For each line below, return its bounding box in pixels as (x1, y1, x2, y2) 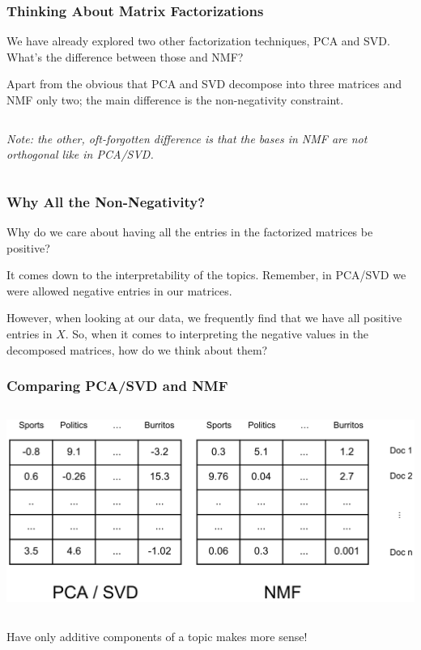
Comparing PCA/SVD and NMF (6, 376, 228, 396)
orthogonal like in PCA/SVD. (6, 146, 154, 163)
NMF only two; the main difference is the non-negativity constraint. (6, 91, 344, 108)
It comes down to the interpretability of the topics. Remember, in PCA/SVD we (6, 266, 406, 283)
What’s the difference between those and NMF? (6, 48, 244, 65)
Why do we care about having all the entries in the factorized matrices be (6, 223, 373, 240)
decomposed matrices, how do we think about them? (6, 341, 268, 358)
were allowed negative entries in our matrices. (6, 282, 232, 299)
